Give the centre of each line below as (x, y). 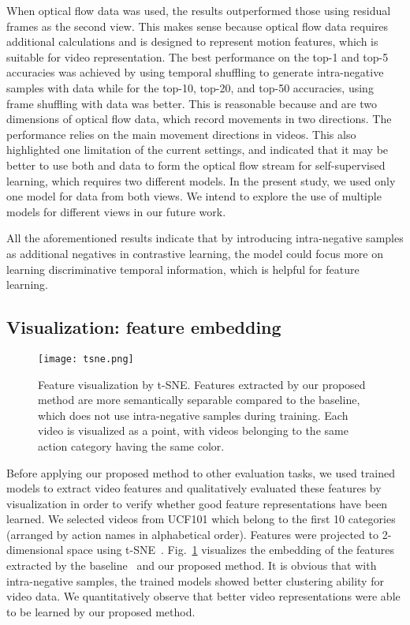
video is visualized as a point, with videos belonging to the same (193, 430)
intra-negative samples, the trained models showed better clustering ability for (195, 580)
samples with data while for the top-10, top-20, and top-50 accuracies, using (190, 87)
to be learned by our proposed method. (101, 611)
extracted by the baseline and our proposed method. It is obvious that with (192, 565)
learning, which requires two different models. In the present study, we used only (201, 180)
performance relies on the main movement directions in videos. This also (181, 134)
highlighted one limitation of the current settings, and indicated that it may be (198, 150)
